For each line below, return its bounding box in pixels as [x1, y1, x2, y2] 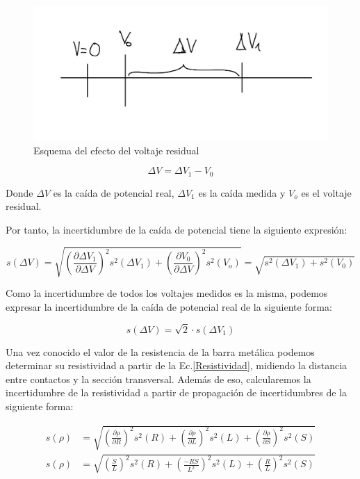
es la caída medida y [198, 185, 286, 200]
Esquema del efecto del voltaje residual [33, 143, 199, 157]
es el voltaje [301, 185, 352, 200]
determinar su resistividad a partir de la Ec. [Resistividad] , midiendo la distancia [6, 358, 347, 373]
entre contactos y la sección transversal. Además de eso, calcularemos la [6, 371, 311, 386]
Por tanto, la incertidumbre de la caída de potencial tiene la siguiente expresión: [6, 222, 347, 237]
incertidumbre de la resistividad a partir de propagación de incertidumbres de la [6, 385, 347, 400]
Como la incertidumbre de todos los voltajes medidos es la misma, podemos [6, 286, 328, 300]
